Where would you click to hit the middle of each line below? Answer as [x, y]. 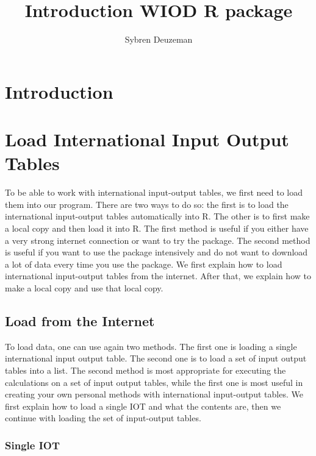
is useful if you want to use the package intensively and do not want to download [156, 252]
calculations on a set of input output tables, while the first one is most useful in [154, 382]
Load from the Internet [80, 320]
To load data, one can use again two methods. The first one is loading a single [151, 346]
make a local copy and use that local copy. [84, 287]
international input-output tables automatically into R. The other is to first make [157, 216]
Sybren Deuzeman [159, 39]
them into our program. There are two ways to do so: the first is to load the [147, 204]
